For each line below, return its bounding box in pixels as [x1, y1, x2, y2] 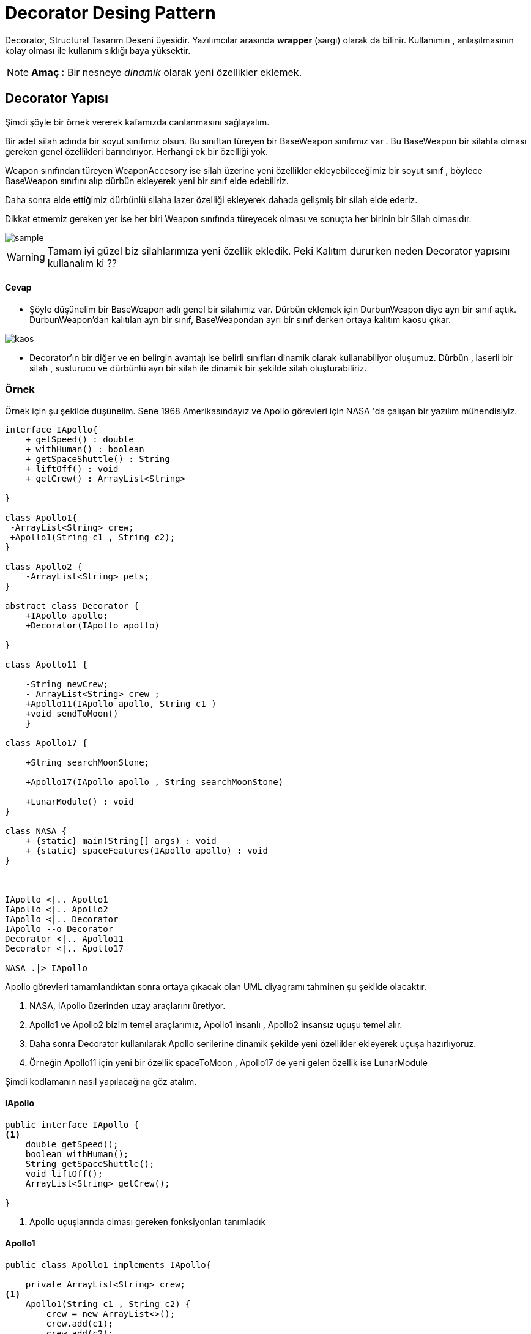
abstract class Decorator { [5, 600, 139, 611]
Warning [7, 250, 45, 263]
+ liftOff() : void [25, 463, 119, 474]
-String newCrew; [25, 679, 108, 689]
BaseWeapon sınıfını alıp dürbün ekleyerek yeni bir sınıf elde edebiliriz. [5, 175, 289, 186]
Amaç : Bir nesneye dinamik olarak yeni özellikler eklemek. [31, 65, 302, 78]
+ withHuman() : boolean [25, 444, 144, 454]
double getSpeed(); [25, 1139, 119, 1149]
